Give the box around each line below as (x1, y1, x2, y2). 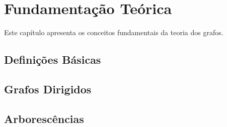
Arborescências (4, 110, 84, 126)
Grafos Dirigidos (4, 81, 92, 96)
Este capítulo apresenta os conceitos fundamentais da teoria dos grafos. (4, 27, 223, 38)
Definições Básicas (4, 52, 101, 67)
